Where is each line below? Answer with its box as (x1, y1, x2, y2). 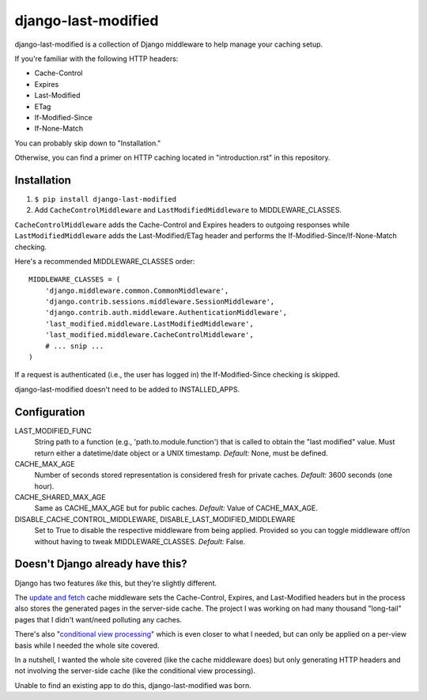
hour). (34, 481, 55, 490)
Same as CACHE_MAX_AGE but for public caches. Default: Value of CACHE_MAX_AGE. (34, 503, 318, 513)
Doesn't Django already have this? (14, 558, 187, 571)
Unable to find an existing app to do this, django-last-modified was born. (14, 680, 252, 690)
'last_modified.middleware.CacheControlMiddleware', (44, 331, 255, 339)
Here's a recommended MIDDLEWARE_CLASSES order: (14, 256, 195, 266)
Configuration (14, 405, 85, 418)
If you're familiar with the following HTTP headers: (14, 54, 179, 63)
